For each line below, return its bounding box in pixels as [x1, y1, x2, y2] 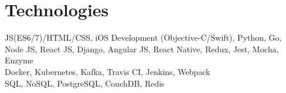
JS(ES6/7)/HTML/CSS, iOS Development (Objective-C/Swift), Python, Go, [5, 31, 282, 44]
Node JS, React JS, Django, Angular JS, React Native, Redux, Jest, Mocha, [5, 42, 279, 55]
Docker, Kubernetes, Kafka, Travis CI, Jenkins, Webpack [5, 65, 210, 77]
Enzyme [5, 54, 33, 66]
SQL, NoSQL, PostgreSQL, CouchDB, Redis [5, 77, 165, 89]
